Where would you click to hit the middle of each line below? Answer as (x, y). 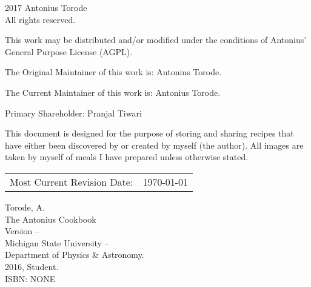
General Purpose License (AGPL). (69, 51)
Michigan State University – (57, 242)
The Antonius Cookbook (51, 219)
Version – (22, 231)
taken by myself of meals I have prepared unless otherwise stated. (127, 157)
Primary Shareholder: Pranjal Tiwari (73, 113)
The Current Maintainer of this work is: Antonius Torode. (113, 92)
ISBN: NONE (30, 278)
